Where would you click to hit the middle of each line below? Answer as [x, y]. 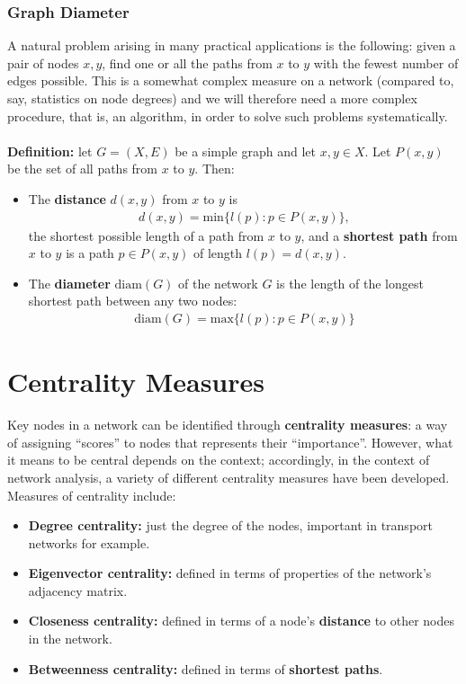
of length [218, 253]
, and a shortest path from [379, 235]
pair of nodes [43, 62]
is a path [90, 253]
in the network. [70, 639]
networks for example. [89, 542]
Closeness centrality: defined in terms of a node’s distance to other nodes [242, 621]
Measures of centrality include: [92, 495]
